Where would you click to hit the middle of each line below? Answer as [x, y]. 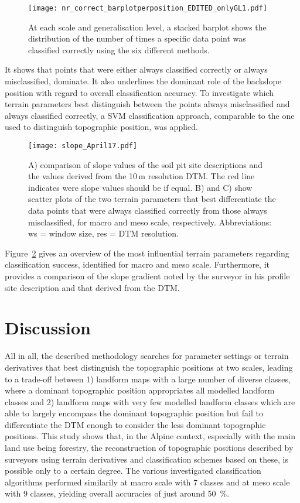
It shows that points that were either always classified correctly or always [136, 69]
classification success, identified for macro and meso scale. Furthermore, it [137, 264]
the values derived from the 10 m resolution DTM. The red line [142, 176]
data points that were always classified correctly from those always [148, 211]
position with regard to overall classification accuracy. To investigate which [139, 92]
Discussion [48, 328]
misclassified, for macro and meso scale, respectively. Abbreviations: [150, 222]
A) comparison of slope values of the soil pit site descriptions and [145, 164]
